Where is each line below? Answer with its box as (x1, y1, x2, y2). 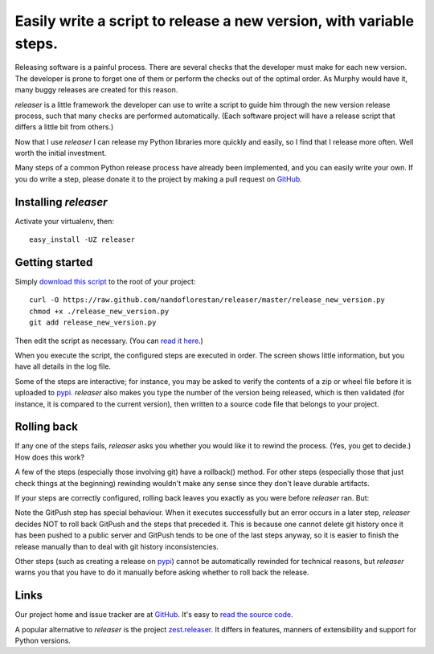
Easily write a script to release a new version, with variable (14, 12, 415, 30)
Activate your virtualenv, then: (14, 216, 114, 226)
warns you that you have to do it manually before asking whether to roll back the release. (14, 567, 309, 578)
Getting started (14, 255, 93, 269)
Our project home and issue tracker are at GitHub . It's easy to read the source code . (14, 610, 293, 619)
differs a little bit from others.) (14, 122, 114, 132)
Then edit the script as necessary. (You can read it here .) (14, 336, 204, 345)
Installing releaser (14, 195, 108, 209)
